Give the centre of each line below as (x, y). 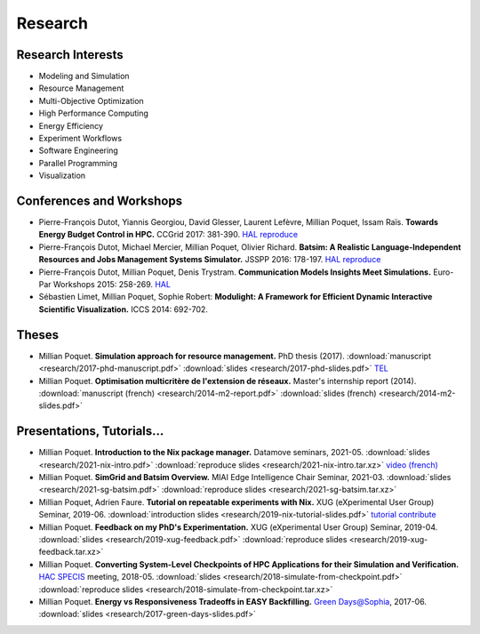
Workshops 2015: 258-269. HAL (112, 285)
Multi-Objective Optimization (91, 100)
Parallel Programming (78, 163)
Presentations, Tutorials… (90, 431)
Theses (38, 335)
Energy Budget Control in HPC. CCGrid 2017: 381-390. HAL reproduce (168, 235)
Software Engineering (79, 150)
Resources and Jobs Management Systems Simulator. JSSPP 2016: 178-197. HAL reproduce (210, 260)
